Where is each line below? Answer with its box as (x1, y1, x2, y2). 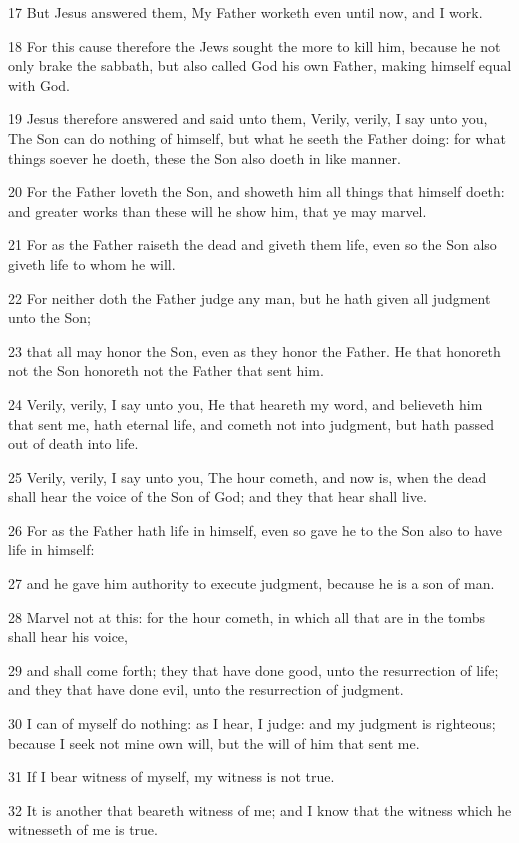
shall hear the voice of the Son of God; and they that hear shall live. (8, 486, 427, 507)
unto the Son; (8, 307, 91, 328)
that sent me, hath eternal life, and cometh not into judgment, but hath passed (8, 413, 495, 434)
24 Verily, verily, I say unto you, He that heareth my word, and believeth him (8, 393, 483, 414)
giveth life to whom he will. (8, 253, 176, 274)
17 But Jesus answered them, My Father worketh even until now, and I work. (8, 2, 483, 22)
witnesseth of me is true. (8, 819, 158, 840)
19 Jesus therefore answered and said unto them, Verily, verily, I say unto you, (8, 108, 488, 129)
